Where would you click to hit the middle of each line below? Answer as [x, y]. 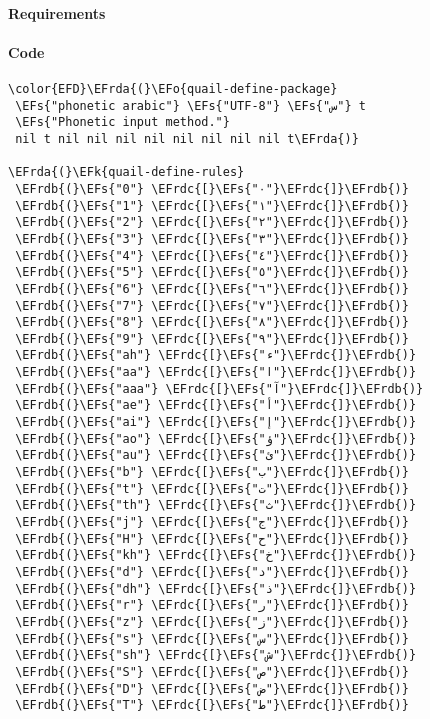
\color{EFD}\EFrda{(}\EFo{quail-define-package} [173, 88]
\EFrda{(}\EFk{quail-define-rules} [126, 172]
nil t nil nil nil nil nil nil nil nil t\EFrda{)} [187, 138]
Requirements [57, 12]
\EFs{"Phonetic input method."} [122, 122]
